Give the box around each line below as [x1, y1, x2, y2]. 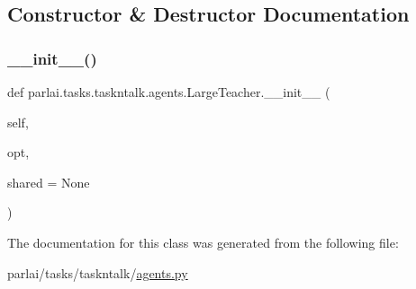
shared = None [7, 172, 90, 191]
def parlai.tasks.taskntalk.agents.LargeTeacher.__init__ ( [7, 83, 330, 101]
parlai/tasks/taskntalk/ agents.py [7, 263, 188, 282]
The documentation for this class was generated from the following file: [7, 232, 399, 251]
